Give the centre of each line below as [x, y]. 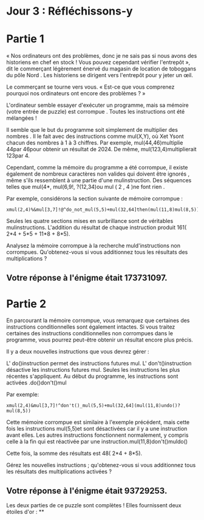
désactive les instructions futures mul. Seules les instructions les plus [93, 370]
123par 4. [18, 156]
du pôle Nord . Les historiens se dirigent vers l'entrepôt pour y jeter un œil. [100, 75]
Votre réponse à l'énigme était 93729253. [87, 491]
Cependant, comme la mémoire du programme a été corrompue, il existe [97, 168]
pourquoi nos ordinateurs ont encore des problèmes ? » [76, 94]
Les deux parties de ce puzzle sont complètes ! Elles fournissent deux [94, 505]
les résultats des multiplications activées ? [59, 471]
